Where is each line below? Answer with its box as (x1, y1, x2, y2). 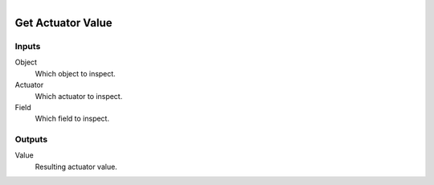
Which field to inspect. (35, 113, 110, 124)
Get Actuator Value (14, 16, 113, 30)
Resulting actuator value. (35, 162, 118, 171)
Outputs (14, 134, 48, 145)
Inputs (14, 40, 41, 51)
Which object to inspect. (35, 68, 116, 78)
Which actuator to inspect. (35, 91, 123, 101)
